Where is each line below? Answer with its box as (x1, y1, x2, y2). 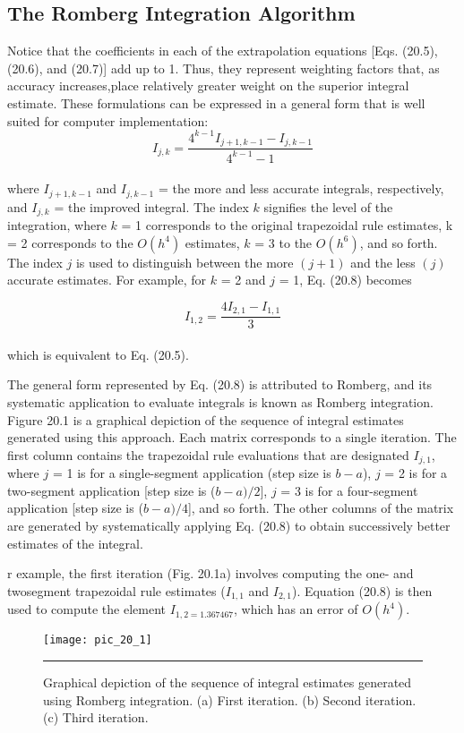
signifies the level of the (263, 197, 393, 216)
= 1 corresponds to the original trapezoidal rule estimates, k (121, 216, 453, 234)
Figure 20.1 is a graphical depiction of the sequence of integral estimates (7, 410, 404, 429)
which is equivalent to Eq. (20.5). (7, 345, 189, 363)
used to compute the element (7, 600, 166, 618)
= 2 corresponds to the (7, 233, 133, 251)
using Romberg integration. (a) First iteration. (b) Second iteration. (43, 690, 417, 709)
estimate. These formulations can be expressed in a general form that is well (7, 93, 425, 112)
